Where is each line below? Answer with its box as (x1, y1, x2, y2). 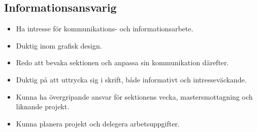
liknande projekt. (16, 101, 70, 112)
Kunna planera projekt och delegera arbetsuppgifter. (16, 118, 180, 128)
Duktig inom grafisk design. (16, 40, 102, 51)
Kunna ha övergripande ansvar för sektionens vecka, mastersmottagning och (16, 91, 253, 102)
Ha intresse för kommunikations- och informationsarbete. (16, 23, 194, 34)
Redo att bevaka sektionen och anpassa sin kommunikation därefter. (16, 57, 229, 68)
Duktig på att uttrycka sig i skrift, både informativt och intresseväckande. (16, 74, 247, 84)
